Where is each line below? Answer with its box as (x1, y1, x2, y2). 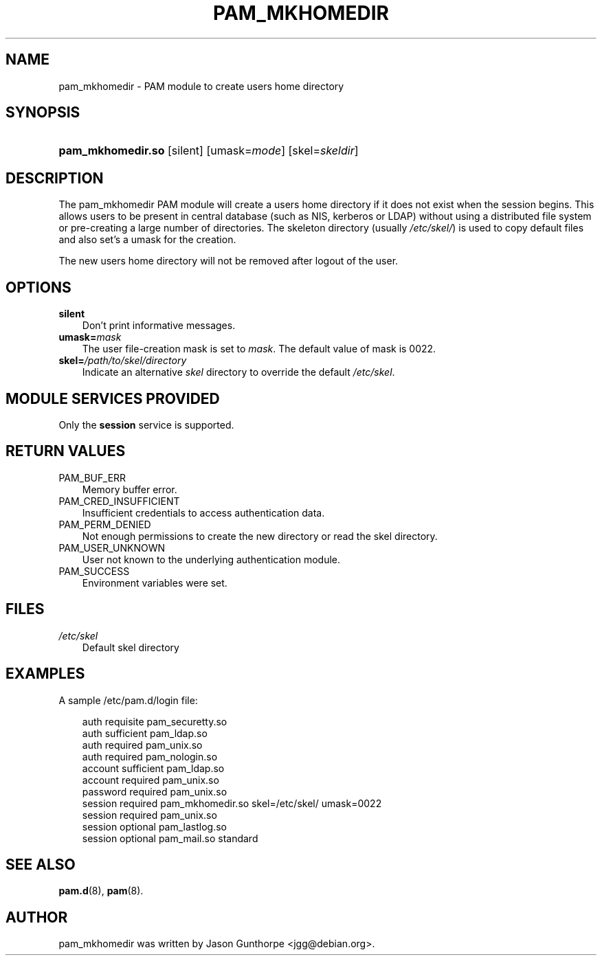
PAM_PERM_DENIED (58, 518, 151, 530)
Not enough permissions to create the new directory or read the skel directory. (82, 530, 438, 542)
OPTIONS (5, 278, 71, 296)
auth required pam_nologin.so (82, 750, 218, 762)
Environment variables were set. (82, 576, 227, 589)
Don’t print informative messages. (82, 319, 236, 332)
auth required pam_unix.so (82, 738, 203, 751)
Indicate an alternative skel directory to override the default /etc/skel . (82, 366, 395, 378)
